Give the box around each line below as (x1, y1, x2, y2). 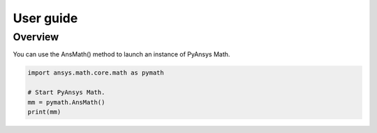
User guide (13, 10, 78, 26)
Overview (13, 31, 59, 43)
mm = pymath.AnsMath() (27, 98, 105, 106)
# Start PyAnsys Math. (27, 88, 105, 97)
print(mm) (27, 108, 61, 116)
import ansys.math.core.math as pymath (27, 69, 164, 77)
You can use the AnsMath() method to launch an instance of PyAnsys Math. (13, 50, 230, 58)
